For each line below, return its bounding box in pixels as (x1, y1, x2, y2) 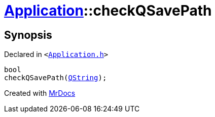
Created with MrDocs (4, 89, 76, 98)
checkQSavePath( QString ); (4, 74, 107, 82)
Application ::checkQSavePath (4, 2, 212, 19)
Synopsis (4, 28, 52, 41)
